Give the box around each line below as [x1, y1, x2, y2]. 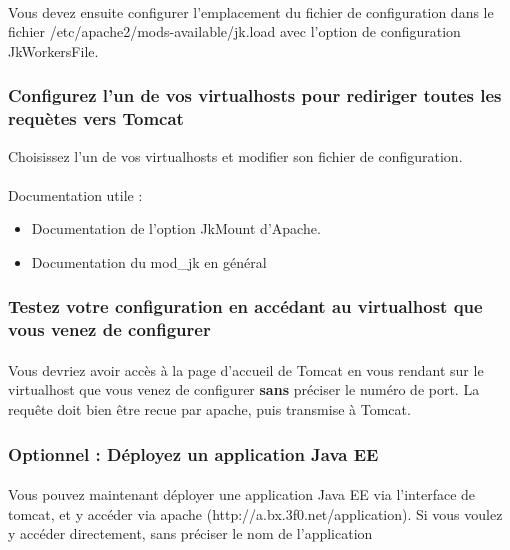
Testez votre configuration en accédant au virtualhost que [8, 294, 483, 319]
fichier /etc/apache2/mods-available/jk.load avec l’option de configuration [8, 21, 461, 42]
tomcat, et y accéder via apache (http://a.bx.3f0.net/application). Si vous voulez [8, 503, 503, 524]
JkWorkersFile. [8, 40, 99, 61]
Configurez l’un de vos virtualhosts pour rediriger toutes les [8, 83, 502, 108]
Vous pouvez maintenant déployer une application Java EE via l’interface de [8, 484, 476, 505]
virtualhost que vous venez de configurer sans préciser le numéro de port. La [8, 379, 480, 400]
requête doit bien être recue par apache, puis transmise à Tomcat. [8, 399, 411, 420]
